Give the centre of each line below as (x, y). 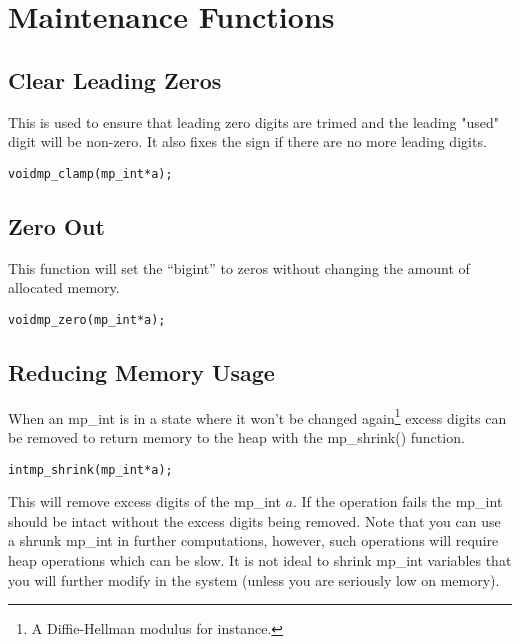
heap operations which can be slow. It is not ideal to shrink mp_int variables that (260, 559)
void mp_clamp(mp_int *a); (90, 173)
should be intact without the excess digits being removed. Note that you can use (254, 520)
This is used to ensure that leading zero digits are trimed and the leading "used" (253, 121)
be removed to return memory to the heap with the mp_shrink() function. (236, 436)
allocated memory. (64, 287)
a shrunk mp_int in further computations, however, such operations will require (253, 540)
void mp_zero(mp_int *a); (87, 319)
